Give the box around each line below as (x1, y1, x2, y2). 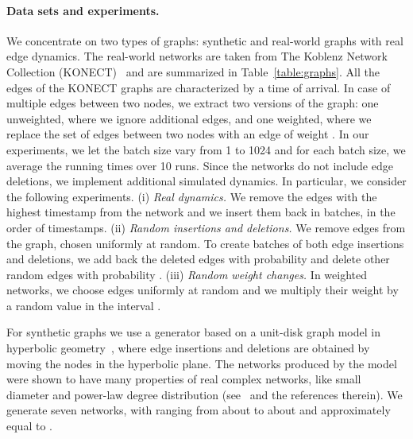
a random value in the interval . (6, 297, 161, 313)
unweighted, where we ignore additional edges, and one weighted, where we (6, 110, 372, 126)
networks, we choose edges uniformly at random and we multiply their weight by (6, 282, 399, 298)
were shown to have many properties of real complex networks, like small (6, 371, 361, 387)
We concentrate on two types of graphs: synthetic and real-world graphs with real (6, 32, 403, 49)
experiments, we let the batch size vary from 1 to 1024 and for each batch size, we (6, 141, 406, 157)
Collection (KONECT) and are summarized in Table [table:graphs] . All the (6, 63, 380, 80)
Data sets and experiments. (6, 2, 160, 18)
